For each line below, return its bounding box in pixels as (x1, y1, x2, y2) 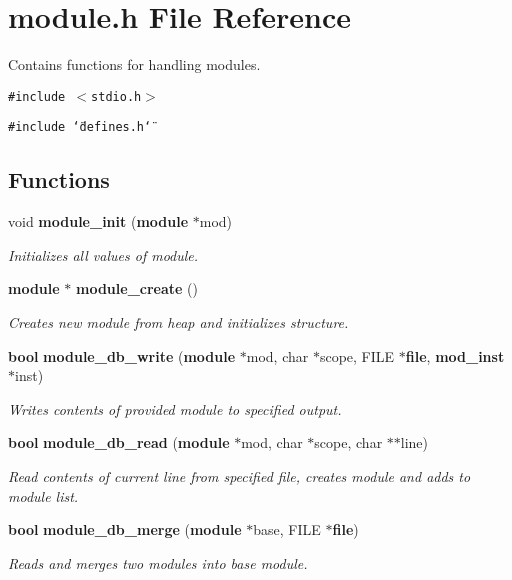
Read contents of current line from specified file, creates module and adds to (8, 465, 471, 486)
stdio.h (91, 89, 142, 104)
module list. (8, 485, 79, 506)
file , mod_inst (405, 345, 505, 366)
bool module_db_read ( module (8, 432, 230, 453)
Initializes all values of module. (8, 244, 199, 265)
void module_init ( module (8, 211, 189, 232)
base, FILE (253, 519, 321, 540)
